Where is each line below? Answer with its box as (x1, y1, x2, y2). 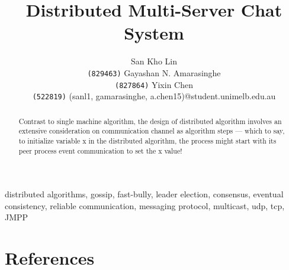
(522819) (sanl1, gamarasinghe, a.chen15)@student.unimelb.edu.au (32, 90, 276, 102)
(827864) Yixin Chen (115, 78, 193, 90)
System (124, 21, 184, 45)
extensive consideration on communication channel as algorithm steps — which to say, (18, 126, 285, 136)
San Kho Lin (131, 55, 177, 67)
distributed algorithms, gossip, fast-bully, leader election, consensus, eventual (5, 188, 284, 200)
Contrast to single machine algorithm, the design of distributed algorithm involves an (18, 116, 282, 126)
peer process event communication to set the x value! (18, 145, 182, 155)
